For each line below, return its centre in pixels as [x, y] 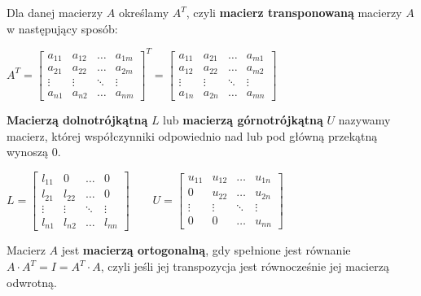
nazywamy [364, 120]
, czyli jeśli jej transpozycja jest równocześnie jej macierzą [245, 266]
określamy [144, 12]
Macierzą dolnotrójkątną [77, 120]
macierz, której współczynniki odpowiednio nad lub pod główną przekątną [192, 135]
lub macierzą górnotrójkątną [243, 120]
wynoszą [28, 152]
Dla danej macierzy [55, 12]
